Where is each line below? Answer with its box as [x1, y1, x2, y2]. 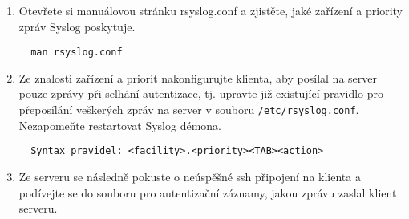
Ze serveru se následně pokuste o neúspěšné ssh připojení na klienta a [18, 168, 361, 185]
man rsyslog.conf [30, 47, 123, 59]
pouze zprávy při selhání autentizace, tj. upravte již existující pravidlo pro [18, 85, 384, 102]
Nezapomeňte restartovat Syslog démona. [18, 116, 222, 133]
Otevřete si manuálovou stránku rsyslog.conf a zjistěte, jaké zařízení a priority [18, 2, 403, 18]
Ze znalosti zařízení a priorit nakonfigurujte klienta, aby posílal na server [18, 69, 377, 86]
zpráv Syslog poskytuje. [18, 18, 136, 34]
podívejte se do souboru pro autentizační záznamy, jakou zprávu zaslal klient [18, 184, 397, 201]
